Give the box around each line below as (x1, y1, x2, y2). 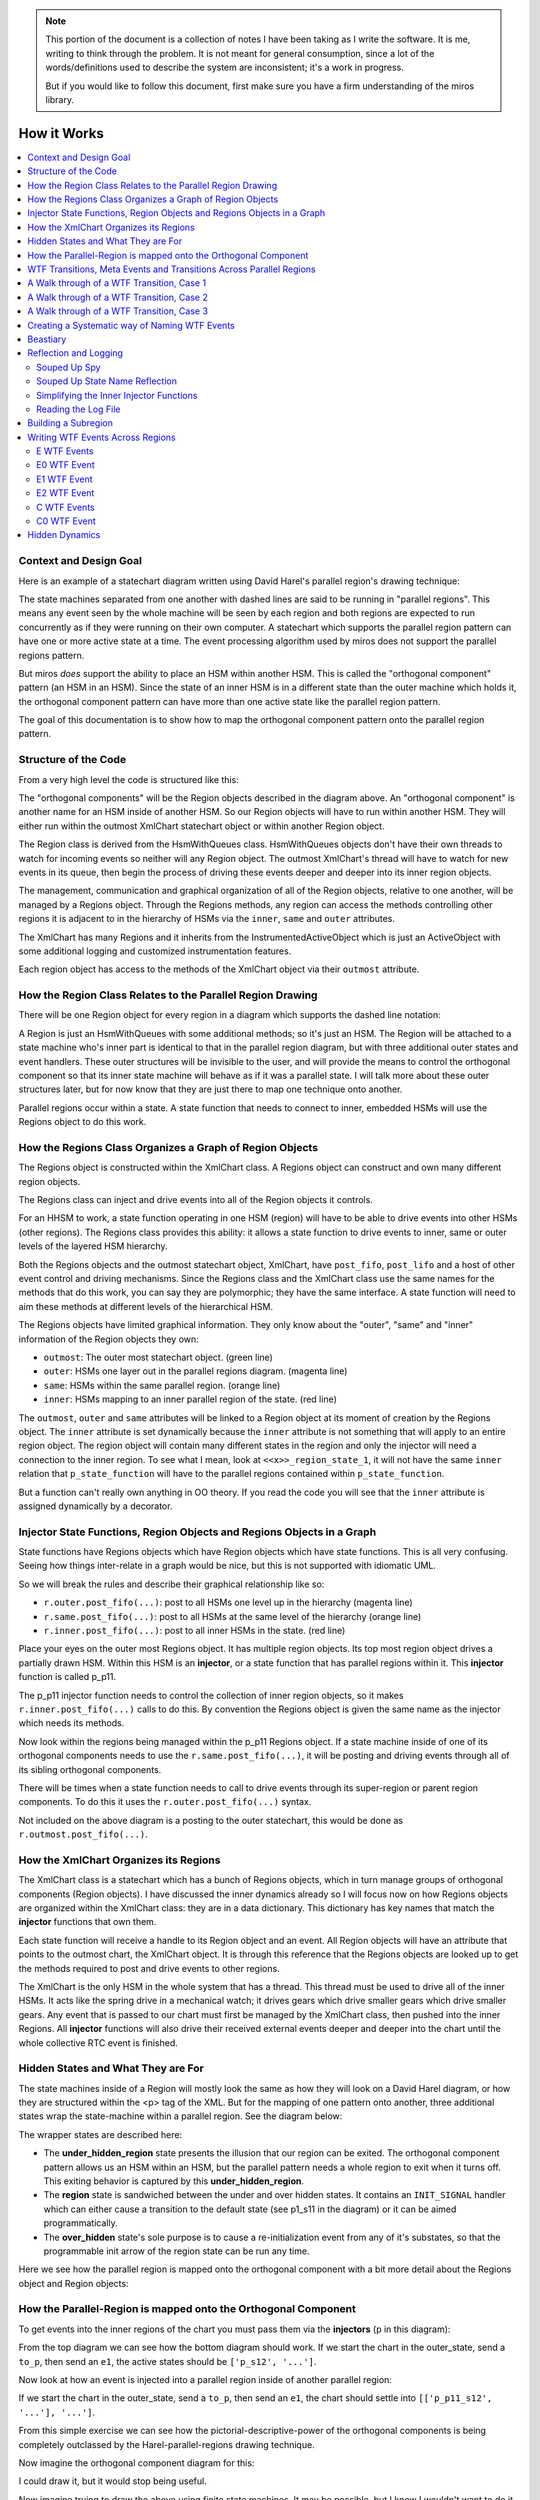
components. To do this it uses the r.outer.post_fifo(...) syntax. (18, 1796, 312, 1808)
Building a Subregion (27, 417, 114, 429)
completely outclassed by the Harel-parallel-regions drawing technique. (18, 2438, 315, 2450)
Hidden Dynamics (27, 529, 101, 541)
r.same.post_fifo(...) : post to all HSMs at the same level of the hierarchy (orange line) (43, 1610, 422, 1622)
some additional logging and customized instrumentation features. (18, 945, 292, 957)
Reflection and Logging (27, 347, 124, 359)
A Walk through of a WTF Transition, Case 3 (27, 305, 209, 317)
